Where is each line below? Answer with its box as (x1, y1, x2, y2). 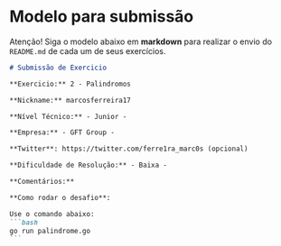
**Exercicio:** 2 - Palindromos (9, 79, 131, 88)
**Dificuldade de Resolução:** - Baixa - (9, 160, 168, 170)
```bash (9, 218, 39, 227)
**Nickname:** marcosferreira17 (9, 96, 131, 105)
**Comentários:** (9, 178, 75, 187)
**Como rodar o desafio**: (9, 193, 111, 202)
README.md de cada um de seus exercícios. (9, 45, 166, 56)
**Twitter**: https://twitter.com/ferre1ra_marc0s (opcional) (9, 144, 248, 154)
